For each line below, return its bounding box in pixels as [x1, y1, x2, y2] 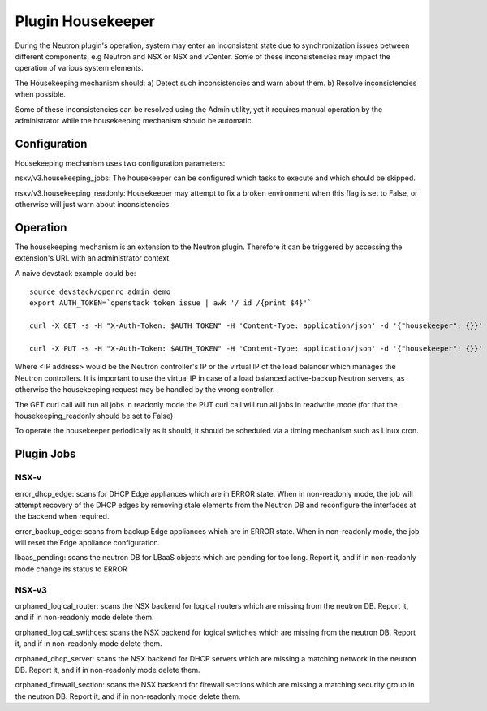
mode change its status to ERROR [15, 564, 127, 574]
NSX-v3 [15, 584, 48, 596]
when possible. [15, 89, 67, 99]
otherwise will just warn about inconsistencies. [15, 199, 172, 209]
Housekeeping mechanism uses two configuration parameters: [15, 158, 226, 168]
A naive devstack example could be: [15, 268, 136, 278]
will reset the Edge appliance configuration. [15, 538, 161, 548]
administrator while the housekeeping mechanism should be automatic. [15, 115, 254, 125]
